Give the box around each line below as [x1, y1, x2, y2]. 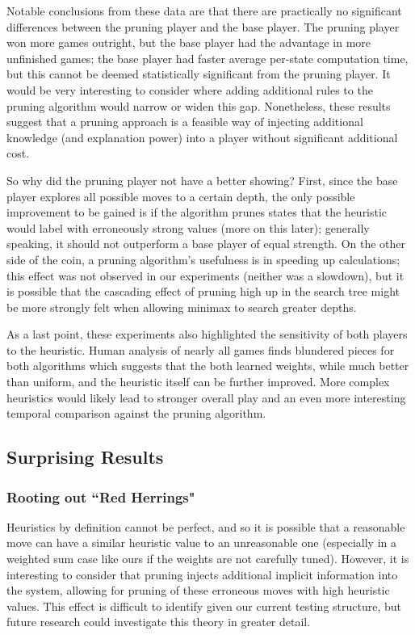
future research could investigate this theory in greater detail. [6, 613, 311, 630]
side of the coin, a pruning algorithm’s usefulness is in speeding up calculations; [6, 250, 400, 267]
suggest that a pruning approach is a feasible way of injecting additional [6, 113, 363, 130]
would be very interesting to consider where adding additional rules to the [6, 81, 373, 98]
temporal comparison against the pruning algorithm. [6, 405, 266, 422]
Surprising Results [6, 444, 164, 469]
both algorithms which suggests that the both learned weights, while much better [6, 357, 409, 374]
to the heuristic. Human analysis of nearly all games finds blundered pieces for [6, 341, 395, 358]
